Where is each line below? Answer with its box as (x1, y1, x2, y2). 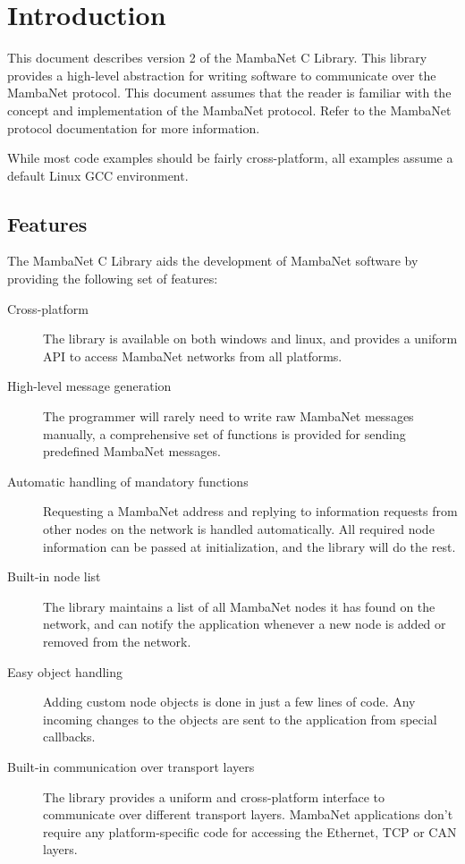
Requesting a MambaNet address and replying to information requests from (43, 502, 458, 521)
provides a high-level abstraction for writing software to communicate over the (7, 65, 436, 84)
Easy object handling (7, 662, 123, 681)
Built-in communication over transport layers (7, 757, 255, 775)
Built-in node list (7, 567, 101, 586)
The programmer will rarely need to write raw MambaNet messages (43, 407, 414, 426)
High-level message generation (7, 377, 172, 395)
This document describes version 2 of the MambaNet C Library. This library (7, 48, 427, 67)
